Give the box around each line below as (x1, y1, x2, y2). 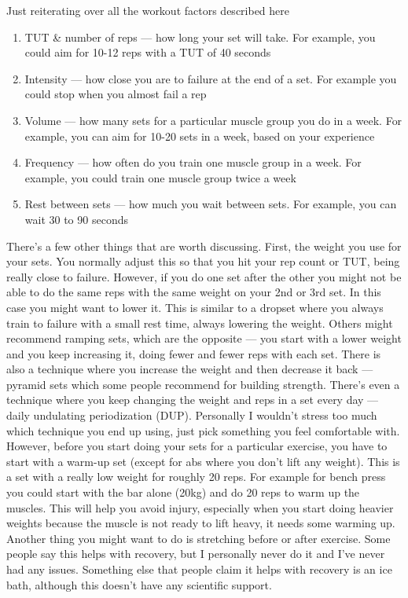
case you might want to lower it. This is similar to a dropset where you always (6, 299, 384, 315)
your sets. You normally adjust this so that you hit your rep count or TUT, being (6, 253, 400, 270)
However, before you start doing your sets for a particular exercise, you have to (6, 438, 388, 454)
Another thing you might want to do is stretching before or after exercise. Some (6, 530, 391, 546)
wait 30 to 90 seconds (24, 211, 128, 227)
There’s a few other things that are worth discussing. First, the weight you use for (6, 237, 402, 254)
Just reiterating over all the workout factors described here (6, 2, 290, 18)
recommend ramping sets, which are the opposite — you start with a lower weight (6, 330, 402, 347)
